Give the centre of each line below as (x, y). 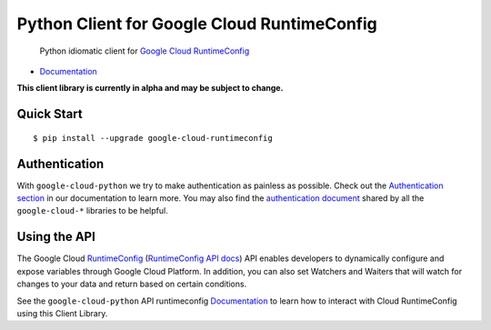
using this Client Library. (62, 313)
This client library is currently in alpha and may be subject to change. (150, 88)
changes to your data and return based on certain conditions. (132, 284)
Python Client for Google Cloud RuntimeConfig (197, 24)
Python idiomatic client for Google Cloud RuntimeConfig (145, 51)
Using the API (56, 237)
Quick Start (50, 114)
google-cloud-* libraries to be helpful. (92, 211)
